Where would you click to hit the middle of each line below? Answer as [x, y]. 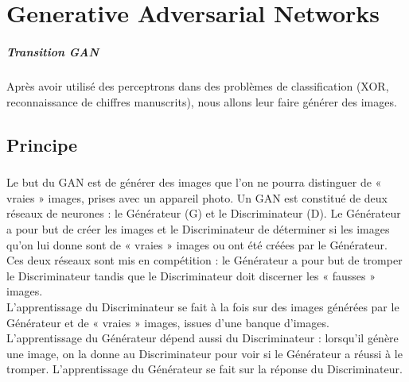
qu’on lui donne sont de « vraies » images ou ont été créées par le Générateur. [197, 244]
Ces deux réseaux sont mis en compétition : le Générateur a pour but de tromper [204, 260]
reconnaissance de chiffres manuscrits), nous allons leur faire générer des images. [202, 101]
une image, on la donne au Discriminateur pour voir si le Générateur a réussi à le [204, 353]
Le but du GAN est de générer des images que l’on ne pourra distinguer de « [194, 182]
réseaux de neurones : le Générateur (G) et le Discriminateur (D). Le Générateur [204, 213]
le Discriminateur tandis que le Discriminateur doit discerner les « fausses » [191, 275]
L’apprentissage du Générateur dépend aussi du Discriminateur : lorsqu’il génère [203, 338]
